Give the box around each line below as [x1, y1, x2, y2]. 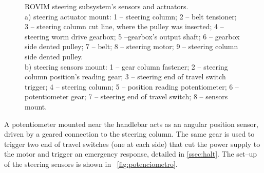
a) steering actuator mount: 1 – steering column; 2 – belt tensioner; [25, 11, 237, 21]
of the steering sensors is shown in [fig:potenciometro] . [4, 158, 178, 169]
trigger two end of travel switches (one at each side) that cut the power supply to [4, 138, 260, 149]
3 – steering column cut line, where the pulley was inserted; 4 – [25, 21, 224, 32]
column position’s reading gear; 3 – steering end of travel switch [25, 71, 226, 82]
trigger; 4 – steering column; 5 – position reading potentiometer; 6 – [25, 81, 239, 92]
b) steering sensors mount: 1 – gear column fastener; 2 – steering [25, 61, 228, 72]
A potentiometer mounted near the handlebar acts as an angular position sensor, [4, 118, 258, 129]
